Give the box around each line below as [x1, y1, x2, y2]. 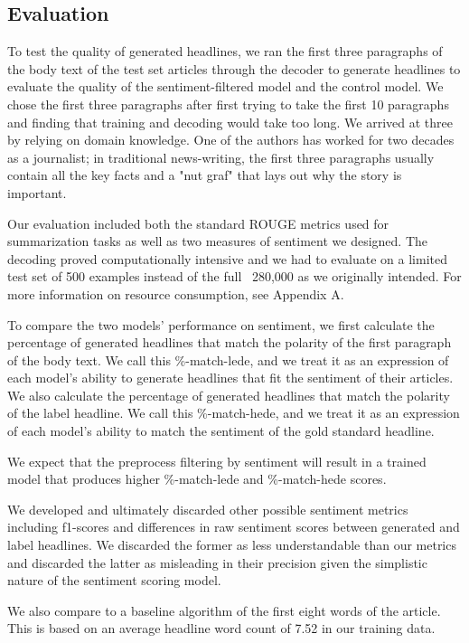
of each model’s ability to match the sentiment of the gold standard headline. [7, 421, 435, 440]
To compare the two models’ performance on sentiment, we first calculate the [7, 315, 435, 334]
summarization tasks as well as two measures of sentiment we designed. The [7, 232, 427, 251]
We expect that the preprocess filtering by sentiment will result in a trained [7, 451, 427, 470]
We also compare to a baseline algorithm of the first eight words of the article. [7, 600, 441, 619]
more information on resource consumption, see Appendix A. [7, 284, 344, 303]
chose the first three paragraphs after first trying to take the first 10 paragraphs [7, 94, 449, 113]
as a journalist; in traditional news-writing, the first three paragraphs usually [7, 147, 435, 166]
